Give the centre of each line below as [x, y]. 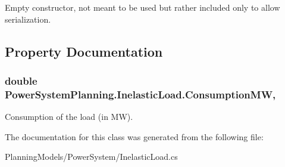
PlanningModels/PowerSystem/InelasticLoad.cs [91, 157]
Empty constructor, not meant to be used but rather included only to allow [142, 7]
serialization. [28, 19]
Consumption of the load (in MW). [69, 117]
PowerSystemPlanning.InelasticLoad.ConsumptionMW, [140, 94]
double [21, 80]
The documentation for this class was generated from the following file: [134, 136]
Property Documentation [84, 51]
